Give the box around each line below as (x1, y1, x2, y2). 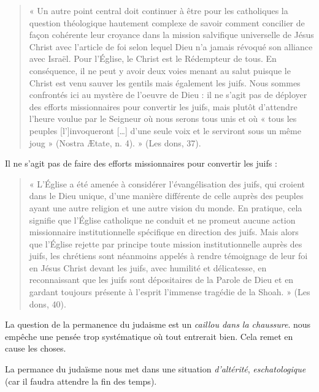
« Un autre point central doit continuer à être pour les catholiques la (29, 4, 288, 17)
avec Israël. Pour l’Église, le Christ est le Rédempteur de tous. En (29, 52, 277, 65)
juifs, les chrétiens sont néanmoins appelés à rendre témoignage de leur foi (29, 249, 308, 262)
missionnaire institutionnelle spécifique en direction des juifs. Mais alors (29, 225, 299, 238)
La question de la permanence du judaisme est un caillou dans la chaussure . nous (5, 318, 311, 331)
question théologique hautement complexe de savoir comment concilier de (29, 16, 305, 29)
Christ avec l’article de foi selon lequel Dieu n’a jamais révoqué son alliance (29, 40, 313, 53)
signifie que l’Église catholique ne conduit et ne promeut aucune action (29, 213, 296, 226)
